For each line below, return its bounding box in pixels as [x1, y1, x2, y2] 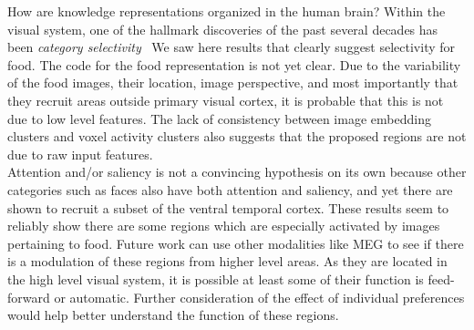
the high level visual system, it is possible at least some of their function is [7, 269, 424, 288]
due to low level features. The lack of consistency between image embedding [7, 108, 431, 128]
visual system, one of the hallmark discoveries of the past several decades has [7, 19, 438, 38]
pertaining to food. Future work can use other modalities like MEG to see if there [7, 233, 464, 253]
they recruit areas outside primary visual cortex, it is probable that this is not [7, 90, 444, 109]
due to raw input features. [7, 144, 153, 163]
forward [7, 287, 50, 306]
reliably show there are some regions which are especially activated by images [7, 216, 440, 235]
